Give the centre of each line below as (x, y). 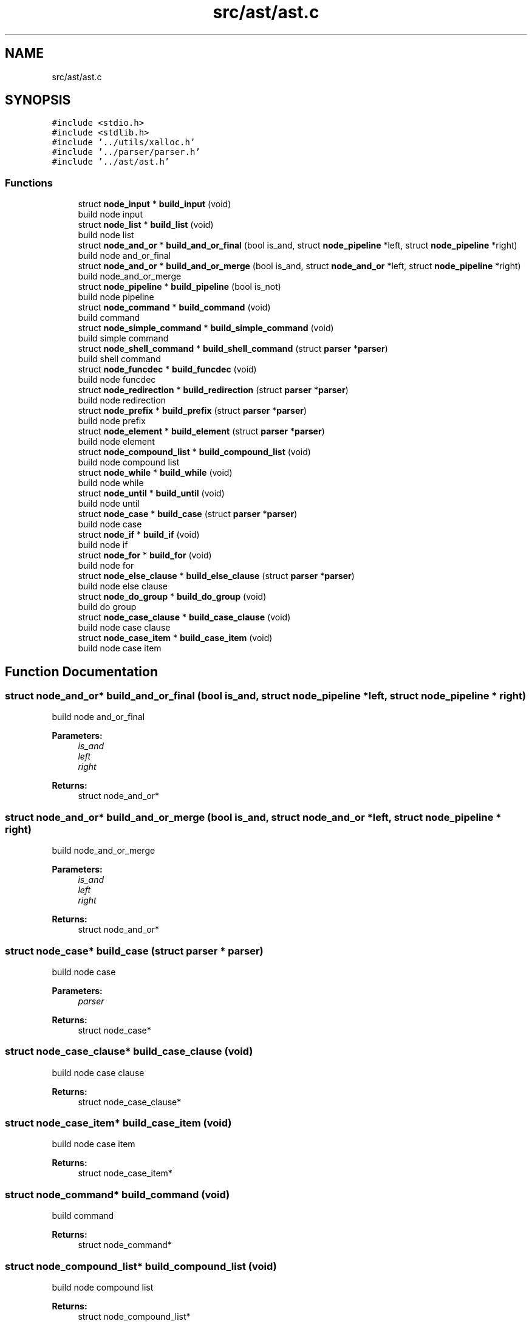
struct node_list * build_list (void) (146, 225)
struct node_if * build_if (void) (139, 535)
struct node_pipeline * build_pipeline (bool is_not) (179, 287)
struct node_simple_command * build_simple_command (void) (206, 328)
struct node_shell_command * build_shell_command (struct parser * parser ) (233, 349)
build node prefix (112, 421)
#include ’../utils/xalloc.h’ (124, 142)
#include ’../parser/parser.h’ (126, 152)
